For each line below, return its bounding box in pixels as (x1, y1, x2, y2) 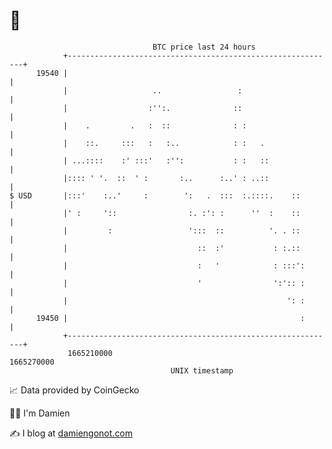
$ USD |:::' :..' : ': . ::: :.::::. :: (9, 190, 301, 201)
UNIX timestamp (170, 365, 234, 376)
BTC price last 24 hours (152, 42, 256, 52)
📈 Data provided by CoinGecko (9, 384, 140, 396)
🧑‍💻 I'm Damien (9, 407, 71, 419)
